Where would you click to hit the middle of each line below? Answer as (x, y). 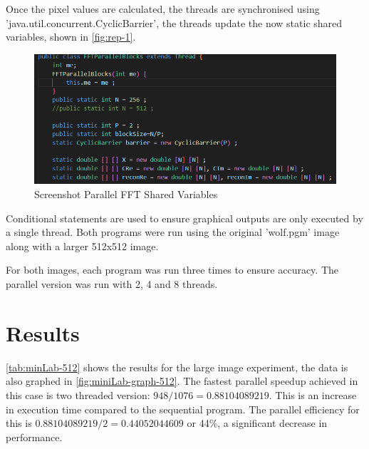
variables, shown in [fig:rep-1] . (71, 37)
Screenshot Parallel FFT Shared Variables (126, 194)
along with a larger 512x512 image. (82, 246)
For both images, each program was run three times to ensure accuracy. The (172, 270)
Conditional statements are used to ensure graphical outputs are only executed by (184, 218)
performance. (34, 437)
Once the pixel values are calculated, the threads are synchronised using (163, 9)
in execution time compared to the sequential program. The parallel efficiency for (183, 409)
